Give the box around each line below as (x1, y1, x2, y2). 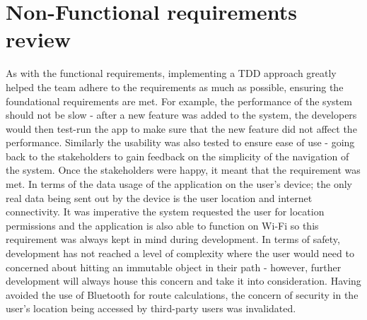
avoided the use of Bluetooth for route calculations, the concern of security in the (6, 287, 359, 302)
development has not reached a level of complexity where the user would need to (6, 246, 354, 261)
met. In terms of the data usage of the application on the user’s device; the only (6, 177, 352, 191)
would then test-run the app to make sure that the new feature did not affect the (6, 121, 357, 136)
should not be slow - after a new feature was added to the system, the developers (6, 107, 357, 122)
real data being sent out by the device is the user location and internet (6, 190, 313, 205)
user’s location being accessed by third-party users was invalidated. (6, 301, 296, 316)
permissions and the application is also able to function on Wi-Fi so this (6, 218, 319, 232)
